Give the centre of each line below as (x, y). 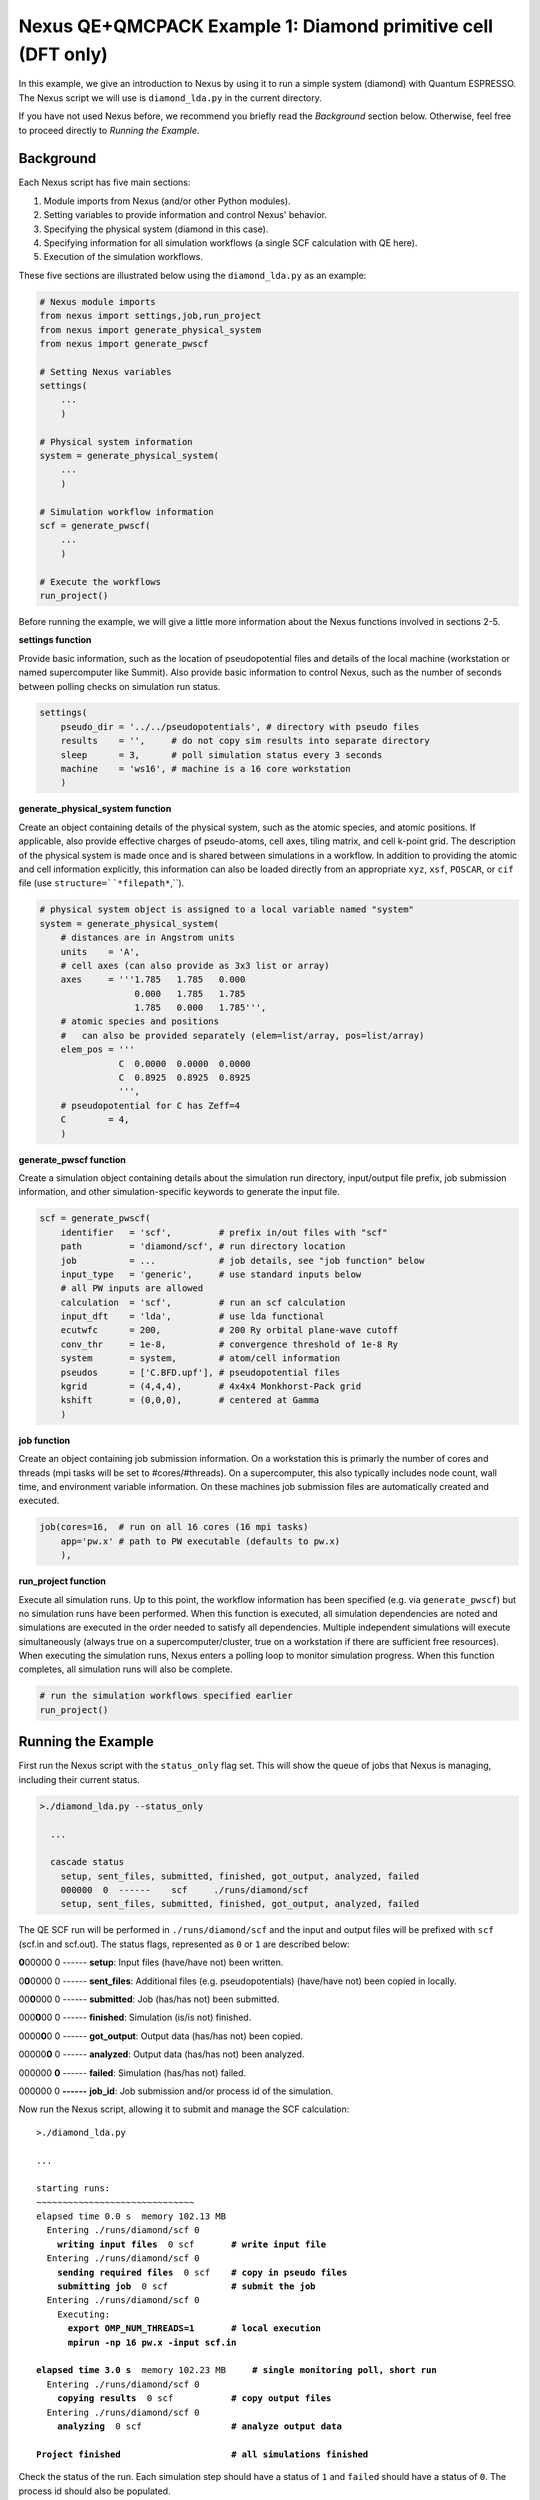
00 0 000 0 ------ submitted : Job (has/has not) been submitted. (149, 1999)
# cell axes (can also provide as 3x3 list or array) (195, 965)
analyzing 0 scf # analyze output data (199, 2426)
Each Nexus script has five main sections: (104, 182)
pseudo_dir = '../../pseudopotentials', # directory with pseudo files (240, 726)
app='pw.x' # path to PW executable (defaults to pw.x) (200, 1541)
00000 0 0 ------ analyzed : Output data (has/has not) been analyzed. (161, 2054)
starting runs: (73, 2188)
